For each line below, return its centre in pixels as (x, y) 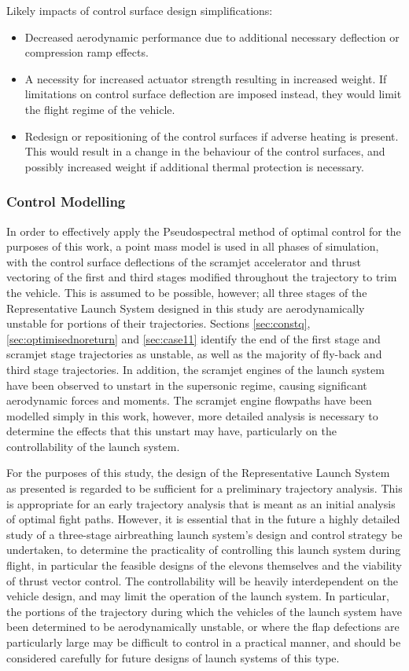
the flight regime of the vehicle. (100, 109)
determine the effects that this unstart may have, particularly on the (171, 431)
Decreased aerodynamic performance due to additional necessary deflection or (212, 37)
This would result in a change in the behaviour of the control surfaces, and (205, 151)
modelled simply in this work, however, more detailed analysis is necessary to (192, 415)
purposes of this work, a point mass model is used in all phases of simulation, (193, 246)
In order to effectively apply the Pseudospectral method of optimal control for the (204, 231)
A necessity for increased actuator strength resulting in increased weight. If (206, 78)
